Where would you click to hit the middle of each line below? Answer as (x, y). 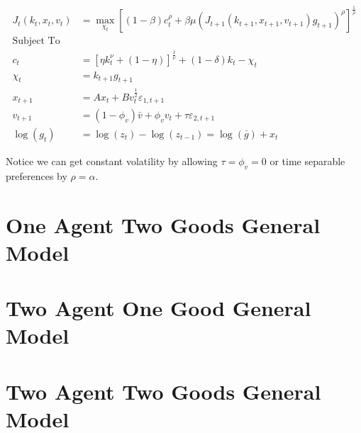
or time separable (307, 161)
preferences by (37, 175)
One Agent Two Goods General (163, 224)
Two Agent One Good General (159, 308)
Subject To (36, 41)
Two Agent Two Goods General (163, 391)
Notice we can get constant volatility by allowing (112, 161)
